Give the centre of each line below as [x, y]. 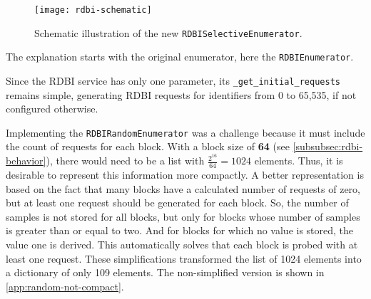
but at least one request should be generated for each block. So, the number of [177, 203]
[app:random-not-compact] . [65, 286]
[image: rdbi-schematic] [93, 10]
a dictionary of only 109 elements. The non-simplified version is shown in [165, 272]
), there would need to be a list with [125, 161]
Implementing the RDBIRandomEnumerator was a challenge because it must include [185, 132]
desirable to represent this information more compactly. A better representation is [185, 174]
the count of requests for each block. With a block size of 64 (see [148, 146]
